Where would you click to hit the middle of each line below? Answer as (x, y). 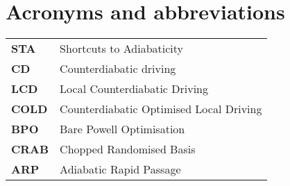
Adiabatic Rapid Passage (120, 169)
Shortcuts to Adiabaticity (122, 49)
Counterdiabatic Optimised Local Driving (161, 109)
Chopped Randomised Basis (128, 149)
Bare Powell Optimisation (122, 129)
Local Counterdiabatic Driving (134, 89)
